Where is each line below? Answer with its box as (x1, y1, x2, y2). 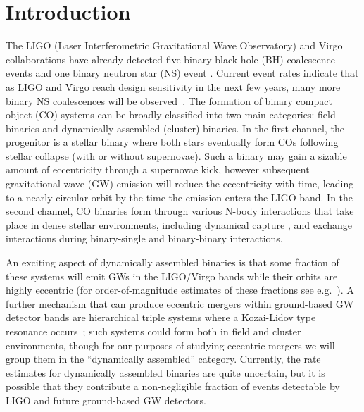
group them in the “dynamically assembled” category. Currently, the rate (6, 351, 321, 366)
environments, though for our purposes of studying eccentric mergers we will (6, 337, 335, 352)
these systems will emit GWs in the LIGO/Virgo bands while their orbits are (6, 268, 338, 283)
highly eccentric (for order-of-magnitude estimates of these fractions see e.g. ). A (6, 282, 354, 297)
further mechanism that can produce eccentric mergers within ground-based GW (6, 296, 354, 311)
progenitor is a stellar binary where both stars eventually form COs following (6, 135, 339, 149)
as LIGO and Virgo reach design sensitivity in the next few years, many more (6, 79, 341, 94)
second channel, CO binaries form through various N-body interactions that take (6, 204, 354, 218)
